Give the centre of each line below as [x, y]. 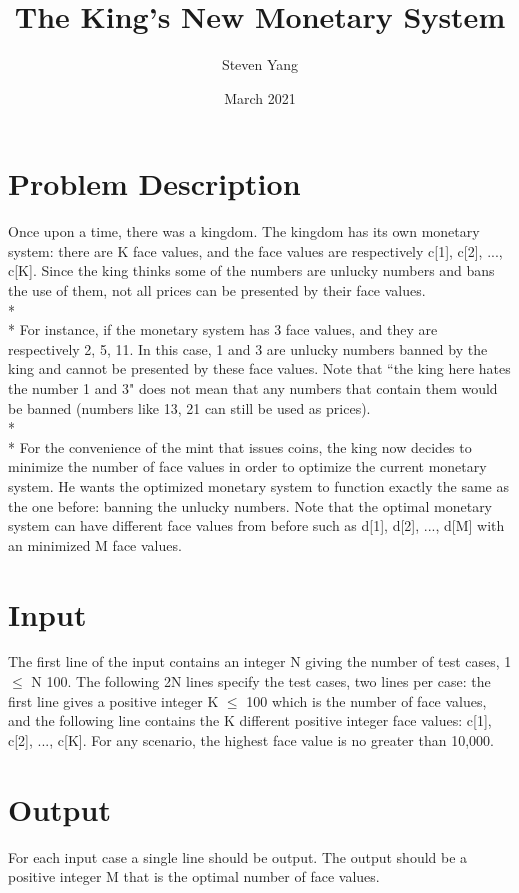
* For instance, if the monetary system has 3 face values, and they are [223, 329]
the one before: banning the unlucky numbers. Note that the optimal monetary [250, 505]
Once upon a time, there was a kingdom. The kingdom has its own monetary [244, 231]
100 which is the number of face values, [366, 700]
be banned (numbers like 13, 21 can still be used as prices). [189, 407]
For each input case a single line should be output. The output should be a [238, 856]
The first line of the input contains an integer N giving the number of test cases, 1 [260, 661]
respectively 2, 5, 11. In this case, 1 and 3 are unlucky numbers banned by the [248, 348]
